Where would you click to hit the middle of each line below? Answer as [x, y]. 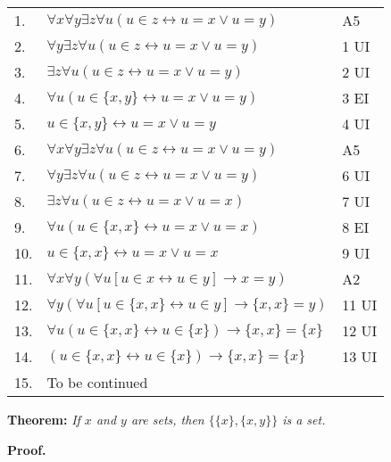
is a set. [304, 419]
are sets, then [167, 419]
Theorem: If [44, 419]
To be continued [97, 382]
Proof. [27, 449]
